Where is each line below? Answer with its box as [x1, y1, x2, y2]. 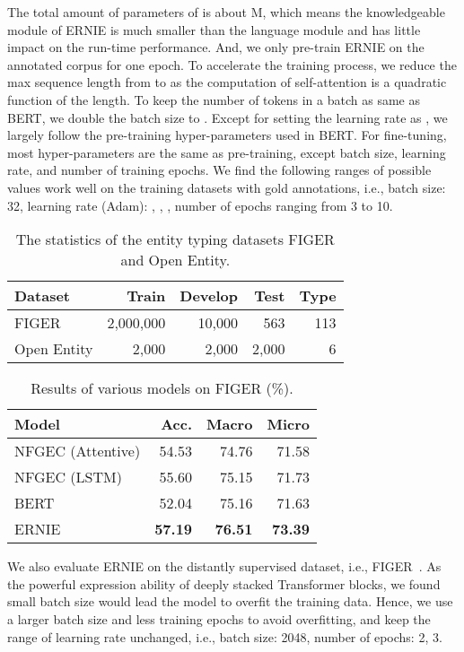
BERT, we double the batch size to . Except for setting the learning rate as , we [7, 108, 448, 126]
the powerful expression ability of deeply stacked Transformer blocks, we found [7, 574, 441, 593]
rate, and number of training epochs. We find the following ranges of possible [7, 161, 432, 179]
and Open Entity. [120, 249, 231, 271]
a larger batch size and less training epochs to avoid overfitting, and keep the [7, 609, 431, 628]
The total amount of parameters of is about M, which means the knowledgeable [7, 3, 445, 21]
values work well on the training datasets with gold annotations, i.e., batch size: [7, 178, 446, 196]
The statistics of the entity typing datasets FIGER [15, 229, 335, 250]
